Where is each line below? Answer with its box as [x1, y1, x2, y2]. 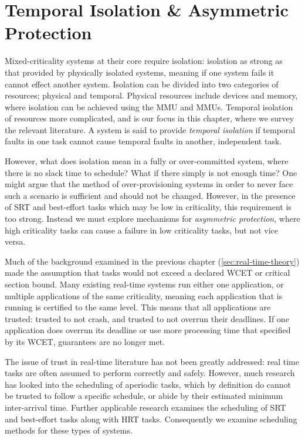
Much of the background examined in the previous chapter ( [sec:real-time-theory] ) [5, 255, 300, 267]
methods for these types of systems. [5, 424, 133, 436]
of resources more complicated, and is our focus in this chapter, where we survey [5, 112, 294, 124]
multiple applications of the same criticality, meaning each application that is [5, 289, 283, 302]
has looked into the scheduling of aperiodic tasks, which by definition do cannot [5, 378, 292, 390]
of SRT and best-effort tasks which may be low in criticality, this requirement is [5, 201, 292, 213]
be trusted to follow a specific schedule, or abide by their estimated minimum [5, 390, 283, 402]
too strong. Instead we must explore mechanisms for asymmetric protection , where [5, 212, 300, 225]
